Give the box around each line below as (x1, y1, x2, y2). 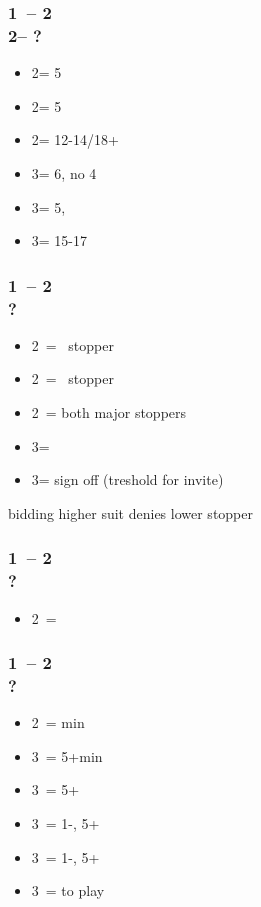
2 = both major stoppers (31, 402, 187, 423)
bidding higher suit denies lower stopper (8, 502, 253, 523)
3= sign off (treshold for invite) (31, 469, 224, 490)
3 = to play (31, 880, 105, 901)
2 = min (31, 712, 85, 733)
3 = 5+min (31, 745, 103, 766)
